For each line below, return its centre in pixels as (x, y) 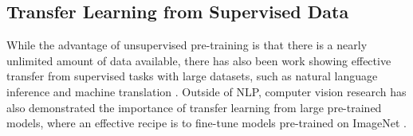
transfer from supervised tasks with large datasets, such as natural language (192, 76)
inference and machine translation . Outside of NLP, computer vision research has (206, 91)
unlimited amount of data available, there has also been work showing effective (199, 60)
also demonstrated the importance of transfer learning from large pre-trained (194, 107)
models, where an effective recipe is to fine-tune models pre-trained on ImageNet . (206, 123)
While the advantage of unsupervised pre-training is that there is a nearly (187, 45)
